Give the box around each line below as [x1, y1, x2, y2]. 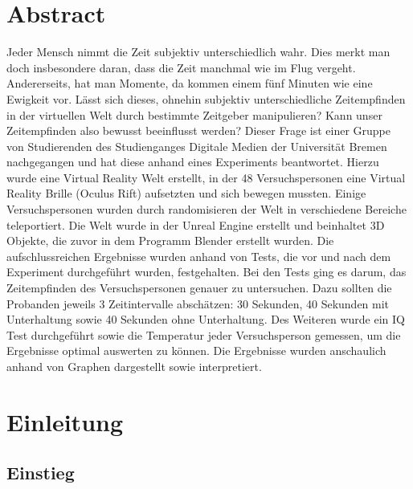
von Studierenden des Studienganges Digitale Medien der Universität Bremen [6, 137, 387, 154]
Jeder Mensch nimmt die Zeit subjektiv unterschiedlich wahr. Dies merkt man [6, 43, 391, 60]
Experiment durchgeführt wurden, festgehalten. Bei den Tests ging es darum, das [6, 263, 407, 280]
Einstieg [6, 460, 75, 485]
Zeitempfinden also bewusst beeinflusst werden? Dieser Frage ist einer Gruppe [6, 122, 391, 139]
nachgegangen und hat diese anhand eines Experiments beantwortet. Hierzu [6, 153, 379, 170]
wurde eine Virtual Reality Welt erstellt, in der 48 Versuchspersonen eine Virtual [6, 169, 406, 185]
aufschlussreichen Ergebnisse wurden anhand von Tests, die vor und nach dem [6, 247, 391, 264]
